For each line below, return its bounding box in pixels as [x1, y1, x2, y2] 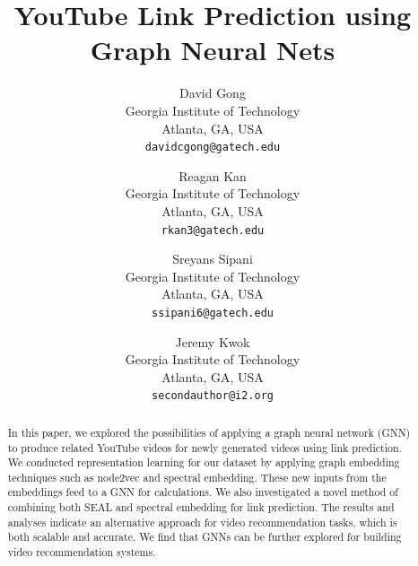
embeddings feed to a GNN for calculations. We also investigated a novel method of [7, 484, 398, 500]
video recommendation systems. [7, 544, 156, 560]
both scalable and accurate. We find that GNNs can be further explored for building [7, 529, 402, 544]
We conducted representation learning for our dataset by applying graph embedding [7, 455, 400, 470]
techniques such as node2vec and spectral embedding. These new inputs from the [7, 469, 387, 484]
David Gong [179, 83, 246, 102]
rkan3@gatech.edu [161, 223, 265, 237]
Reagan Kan [179, 166, 247, 185]
